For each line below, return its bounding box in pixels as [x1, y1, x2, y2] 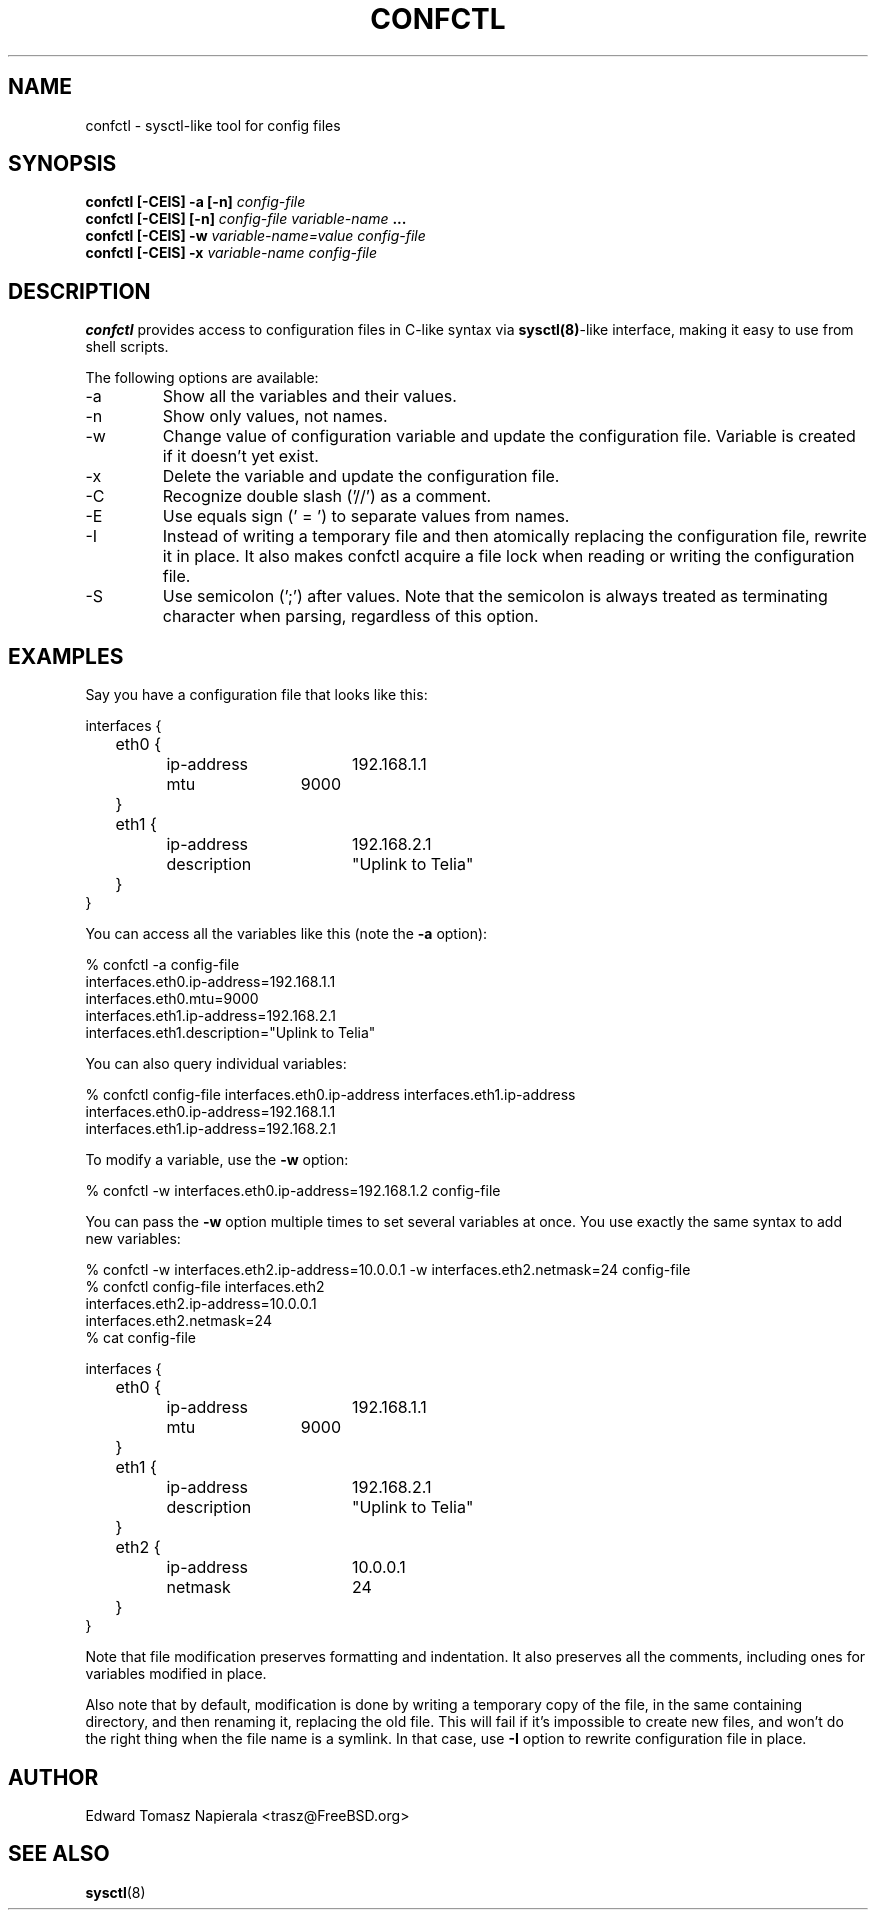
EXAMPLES [8, 643, 124, 669]
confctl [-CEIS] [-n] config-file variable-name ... [85, 210, 407, 228]
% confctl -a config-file [85, 956, 240, 974]
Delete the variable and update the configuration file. [162, 466, 560, 487]
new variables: [85, 1230, 181, 1248]
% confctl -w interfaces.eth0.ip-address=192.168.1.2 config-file [85, 1182, 501, 1200]
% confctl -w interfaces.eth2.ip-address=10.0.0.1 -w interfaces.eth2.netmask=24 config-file [85, 1261, 691, 1279]
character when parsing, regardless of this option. [162, 606, 539, 627]
